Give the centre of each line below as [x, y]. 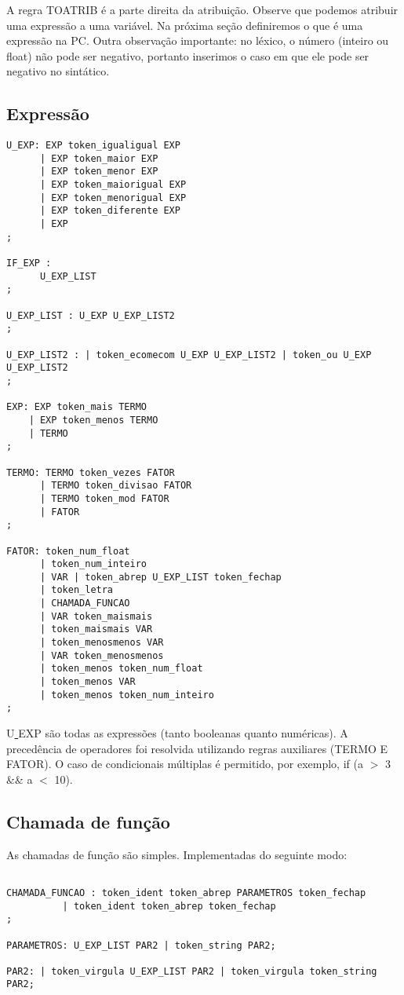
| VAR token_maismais [96, 616]
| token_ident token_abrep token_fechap [169, 906]
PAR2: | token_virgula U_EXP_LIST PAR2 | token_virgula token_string [192, 971]
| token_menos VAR [87, 682]
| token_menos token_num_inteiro [127, 695]
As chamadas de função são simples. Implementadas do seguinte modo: [177, 854]
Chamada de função [88, 821]
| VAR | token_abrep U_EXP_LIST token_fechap [160, 577]
